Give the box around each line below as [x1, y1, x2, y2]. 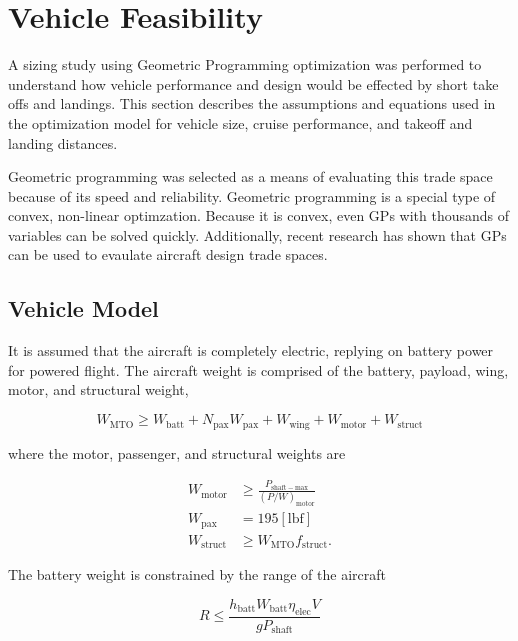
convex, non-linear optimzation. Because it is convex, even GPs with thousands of [8, 205, 510, 226]
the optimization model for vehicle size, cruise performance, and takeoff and [8, 112, 473, 133]
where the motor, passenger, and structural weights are [8, 442, 346, 463]
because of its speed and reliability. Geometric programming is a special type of [8, 185, 496, 206]
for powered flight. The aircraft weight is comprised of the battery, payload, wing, [8, 359, 509, 380]
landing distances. [8, 132, 118, 153]
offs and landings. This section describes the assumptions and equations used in [8, 93, 496, 114]
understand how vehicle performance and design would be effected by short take [8, 73, 499, 94]
